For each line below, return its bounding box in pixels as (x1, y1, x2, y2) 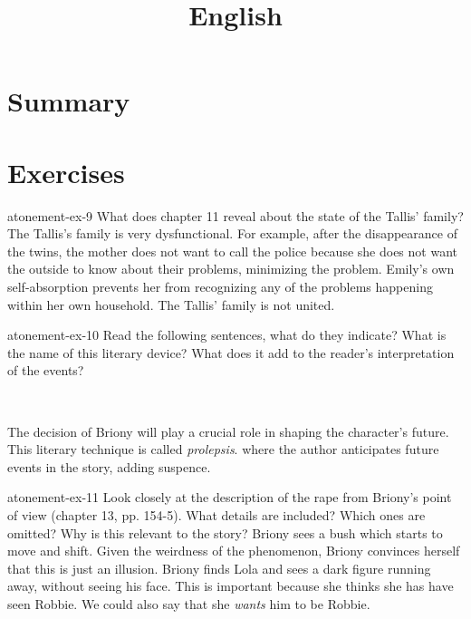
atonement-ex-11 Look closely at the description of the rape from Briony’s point (7, 488, 452, 507)
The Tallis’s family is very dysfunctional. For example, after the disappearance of (7, 224, 457, 243)
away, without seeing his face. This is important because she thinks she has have (7, 576, 454, 595)
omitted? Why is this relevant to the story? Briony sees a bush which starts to (7, 523, 443, 542)
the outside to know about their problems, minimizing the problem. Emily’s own (7, 259, 455, 278)
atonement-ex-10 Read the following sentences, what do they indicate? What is (7, 325, 447, 344)
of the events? (7, 361, 84, 380)
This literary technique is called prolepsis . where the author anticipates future (7, 440, 439, 459)
